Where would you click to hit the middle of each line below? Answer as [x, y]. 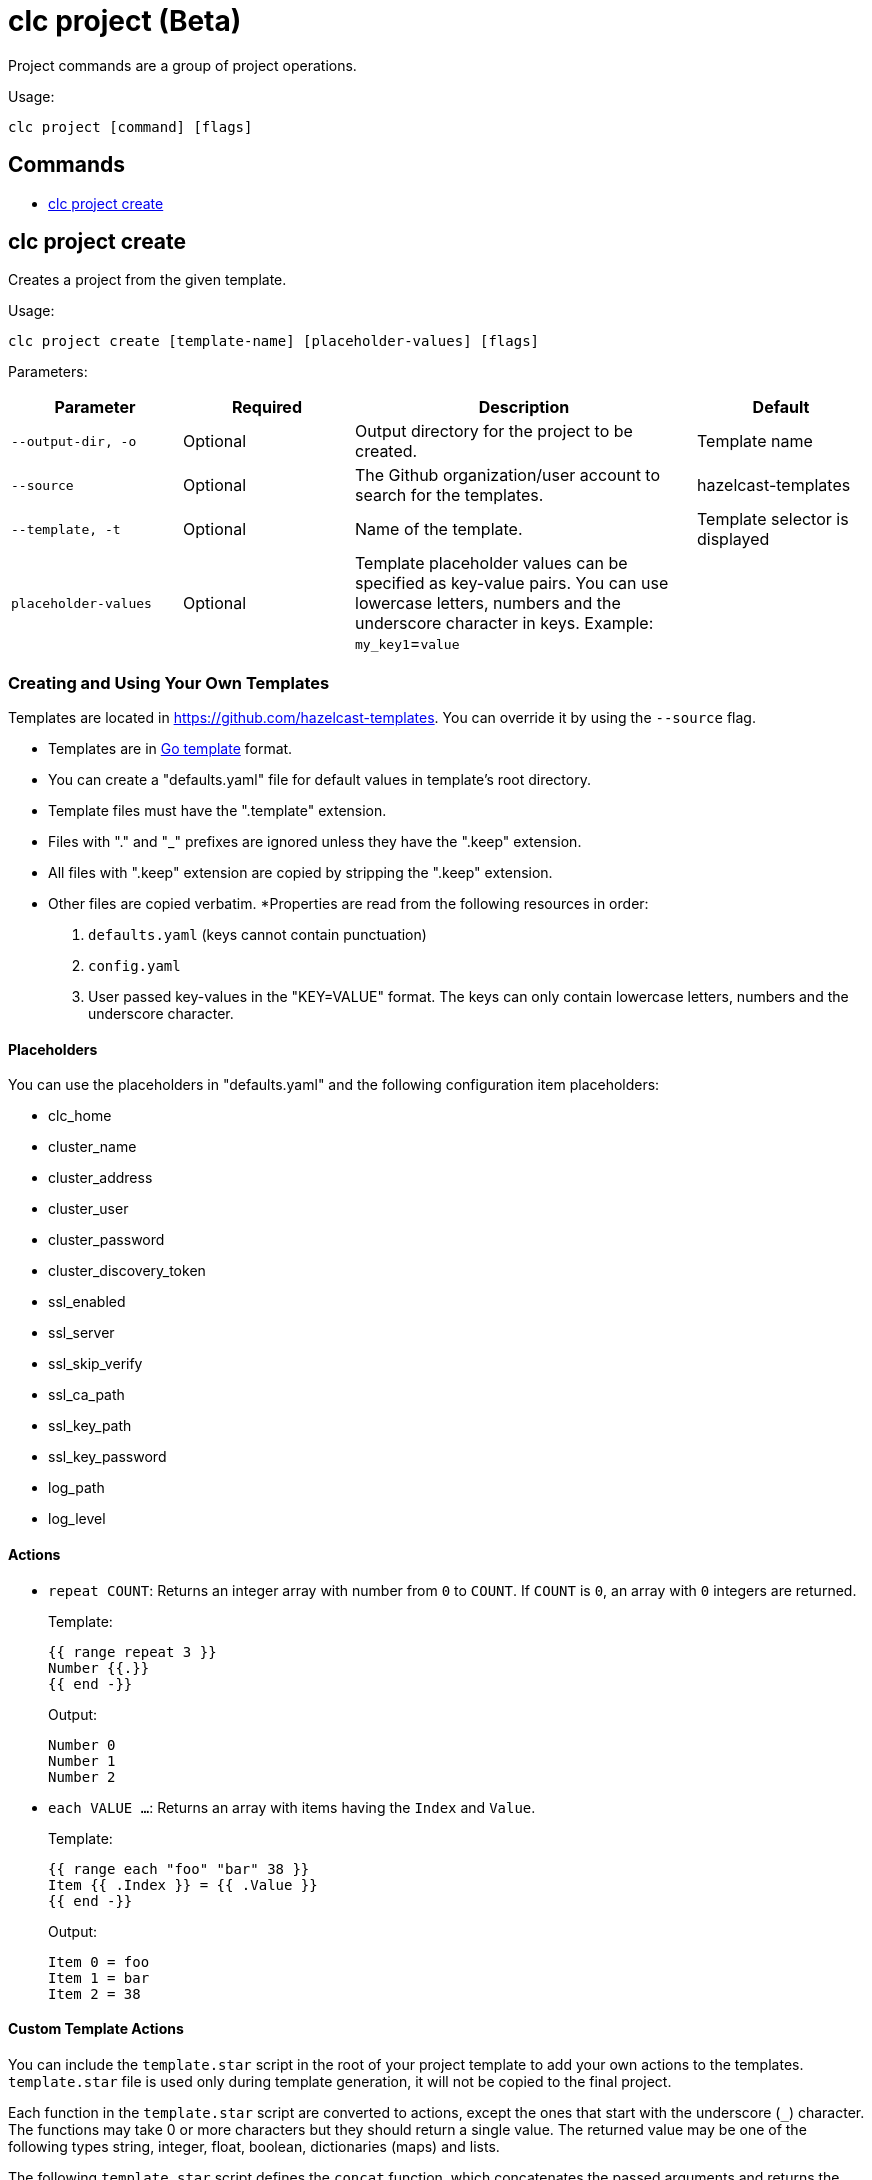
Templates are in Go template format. [170, 749]
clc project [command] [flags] [130, 126]
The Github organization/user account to [508, 475]
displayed [733, 539]
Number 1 [82, 1760]
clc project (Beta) [125, 21]
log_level [77, 1519]
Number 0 [82, 1744]
